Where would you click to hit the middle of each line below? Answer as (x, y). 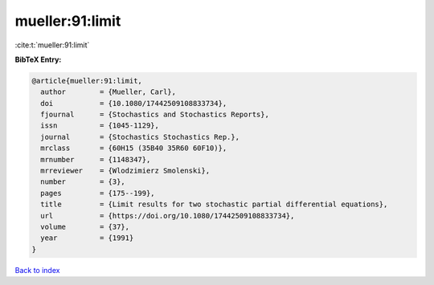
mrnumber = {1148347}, (96, 159)
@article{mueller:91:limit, (87, 81)
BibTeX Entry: (38, 59)
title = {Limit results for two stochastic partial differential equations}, (214, 204)
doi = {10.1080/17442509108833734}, (134, 103)
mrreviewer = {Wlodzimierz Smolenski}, (125, 171)
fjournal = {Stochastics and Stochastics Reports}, (155, 115)
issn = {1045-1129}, (100, 126)
